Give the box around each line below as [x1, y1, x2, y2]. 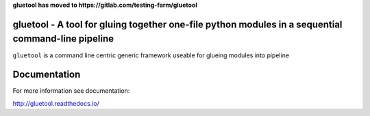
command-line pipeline [12, 33, 114, 44]
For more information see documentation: [12, 87, 130, 95]
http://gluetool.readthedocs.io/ [12, 99, 99, 107]
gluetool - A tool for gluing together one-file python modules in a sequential [12, 18, 343, 30]
